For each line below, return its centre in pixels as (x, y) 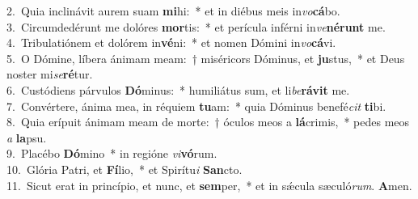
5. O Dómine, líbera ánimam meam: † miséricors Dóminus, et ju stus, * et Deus (206, 58)
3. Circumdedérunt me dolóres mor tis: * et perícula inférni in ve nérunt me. (196, 26)
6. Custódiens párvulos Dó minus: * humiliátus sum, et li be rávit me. (178, 89)
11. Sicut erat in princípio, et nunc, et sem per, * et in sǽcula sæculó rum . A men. (209, 185)
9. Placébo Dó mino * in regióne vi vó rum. (112, 153)
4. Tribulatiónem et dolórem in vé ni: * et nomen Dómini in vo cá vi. (171, 42)
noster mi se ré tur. (50, 74)
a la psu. (27, 137)
